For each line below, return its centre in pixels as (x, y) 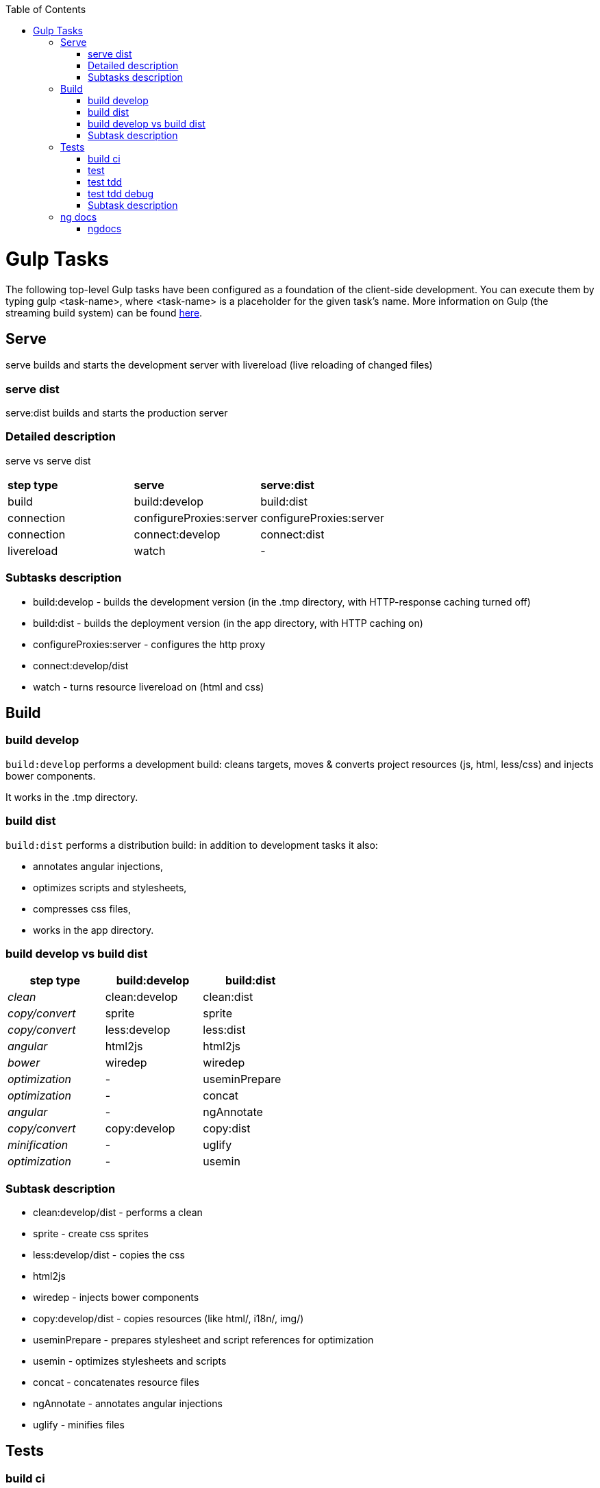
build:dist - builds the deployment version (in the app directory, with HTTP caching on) (228, 623)
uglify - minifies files (79, 1425)
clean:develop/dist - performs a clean (118, 1213)
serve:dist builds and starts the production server (117, 413)
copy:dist (227, 1129)
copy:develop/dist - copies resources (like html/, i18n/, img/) (168, 1319)
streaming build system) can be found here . (104, 312)
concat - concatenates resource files (116, 1382)
